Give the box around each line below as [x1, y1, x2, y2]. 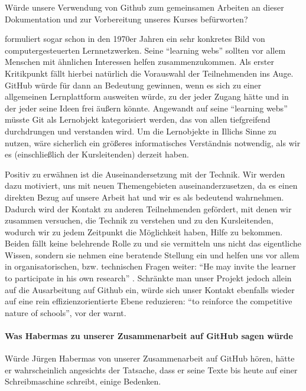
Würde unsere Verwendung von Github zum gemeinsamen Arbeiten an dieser [5, 1, 284, 13]
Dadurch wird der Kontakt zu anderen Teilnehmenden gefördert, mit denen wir [5, 202, 292, 215]
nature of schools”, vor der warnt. [5, 306, 126, 318]
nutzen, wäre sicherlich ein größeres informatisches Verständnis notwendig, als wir [5, 136, 301, 149]
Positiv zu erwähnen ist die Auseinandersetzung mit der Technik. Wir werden [5, 167, 285, 180]
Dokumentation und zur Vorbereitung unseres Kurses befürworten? [5, 12, 248, 25]
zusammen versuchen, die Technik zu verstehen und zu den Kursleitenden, [5, 214, 274, 226]
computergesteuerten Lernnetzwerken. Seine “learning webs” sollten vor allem [5, 44, 286, 56]
